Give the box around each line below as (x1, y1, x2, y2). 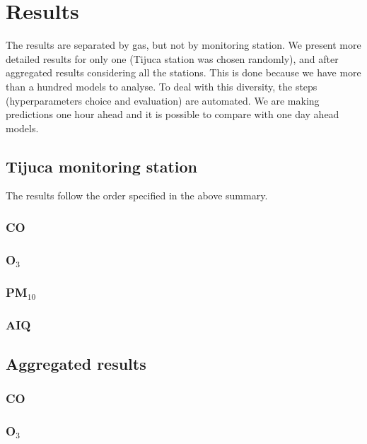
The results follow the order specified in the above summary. (6, 188, 268, 203)
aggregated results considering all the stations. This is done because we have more (6, 65, 361, 80)
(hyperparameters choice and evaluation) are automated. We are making (6, 93, 320, 107)
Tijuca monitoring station (6, 155, 198, 177)
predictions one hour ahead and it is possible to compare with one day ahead (6, 107, 339, 122)
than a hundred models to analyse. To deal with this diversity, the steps (6, 78, 318, 93)
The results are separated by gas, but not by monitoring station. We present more (6, 37, 361, 52)
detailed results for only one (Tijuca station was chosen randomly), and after (6, 51, 339, 66)
